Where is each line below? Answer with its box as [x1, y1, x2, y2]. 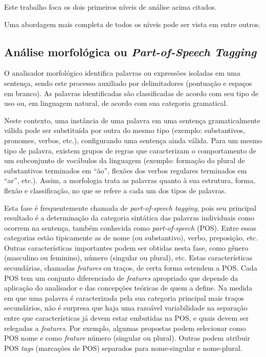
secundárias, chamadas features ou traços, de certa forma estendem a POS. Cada [4, 262, 257, 273]
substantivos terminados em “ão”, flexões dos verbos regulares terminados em [4, 165, 247, 175]
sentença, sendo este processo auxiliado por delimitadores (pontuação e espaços [4, 77, 252, 88]
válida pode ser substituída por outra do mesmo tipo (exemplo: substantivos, [4, 125, 245, 136]
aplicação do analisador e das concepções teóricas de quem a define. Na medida [4, 282, 252, 293]
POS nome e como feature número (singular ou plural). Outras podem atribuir [4, 332, 250, 343]
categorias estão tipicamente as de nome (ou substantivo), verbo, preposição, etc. [4, 232, 258, 243]
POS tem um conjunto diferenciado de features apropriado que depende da [4, 272, 238, 283]
